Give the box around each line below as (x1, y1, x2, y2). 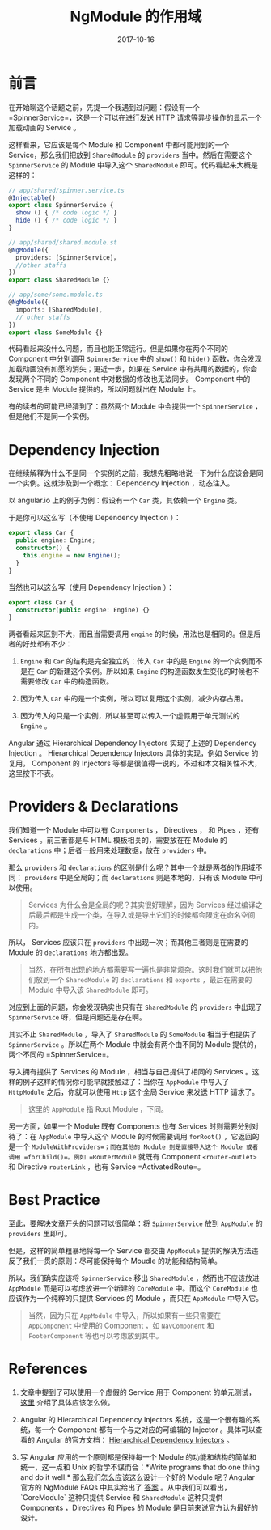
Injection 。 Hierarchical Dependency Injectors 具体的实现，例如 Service (8, 748, 250, 758)
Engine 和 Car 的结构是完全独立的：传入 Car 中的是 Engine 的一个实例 (19, 656, 249, 666)
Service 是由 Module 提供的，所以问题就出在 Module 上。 (8, 384, 201, 394)
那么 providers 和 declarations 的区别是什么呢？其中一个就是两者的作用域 (8, 862, 256, 872)
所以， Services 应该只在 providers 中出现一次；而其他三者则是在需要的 (8, 938, 248, 947)
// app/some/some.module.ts (8, 290, 104, 299)
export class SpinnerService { (8, 201, 114, 210)
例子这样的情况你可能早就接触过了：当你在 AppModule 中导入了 (22, 1077, 230, 1087)
